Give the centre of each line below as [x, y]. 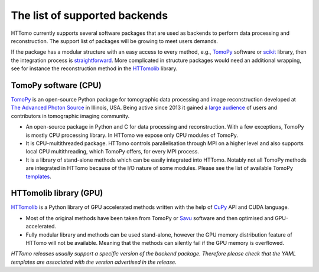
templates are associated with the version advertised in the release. [94, 262]
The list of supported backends [89, 15]
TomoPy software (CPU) [56, 85]
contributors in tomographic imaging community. [70, 116]
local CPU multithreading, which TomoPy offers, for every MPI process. [112, 152]
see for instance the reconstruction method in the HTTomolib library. [94, 68]
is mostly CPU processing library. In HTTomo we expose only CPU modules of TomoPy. [132, 135]
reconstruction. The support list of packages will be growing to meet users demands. [115, 41]
